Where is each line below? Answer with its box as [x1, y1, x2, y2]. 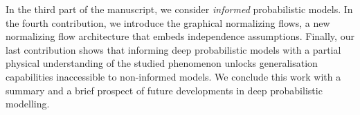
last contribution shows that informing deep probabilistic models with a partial [6, 42, 341, 56]
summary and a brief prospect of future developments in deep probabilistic [6, 83, 323, 97]
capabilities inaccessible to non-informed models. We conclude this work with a [6, 69, 341, 83]
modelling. [6, 96, 50, 111]
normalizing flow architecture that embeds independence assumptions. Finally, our [6, 29, 354, 43]
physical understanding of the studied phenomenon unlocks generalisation [6, 56, 318, 70]
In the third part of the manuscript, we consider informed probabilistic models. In [6, 2, 353, 16]
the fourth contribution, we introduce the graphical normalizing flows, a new [6, 15, 330, 30]
